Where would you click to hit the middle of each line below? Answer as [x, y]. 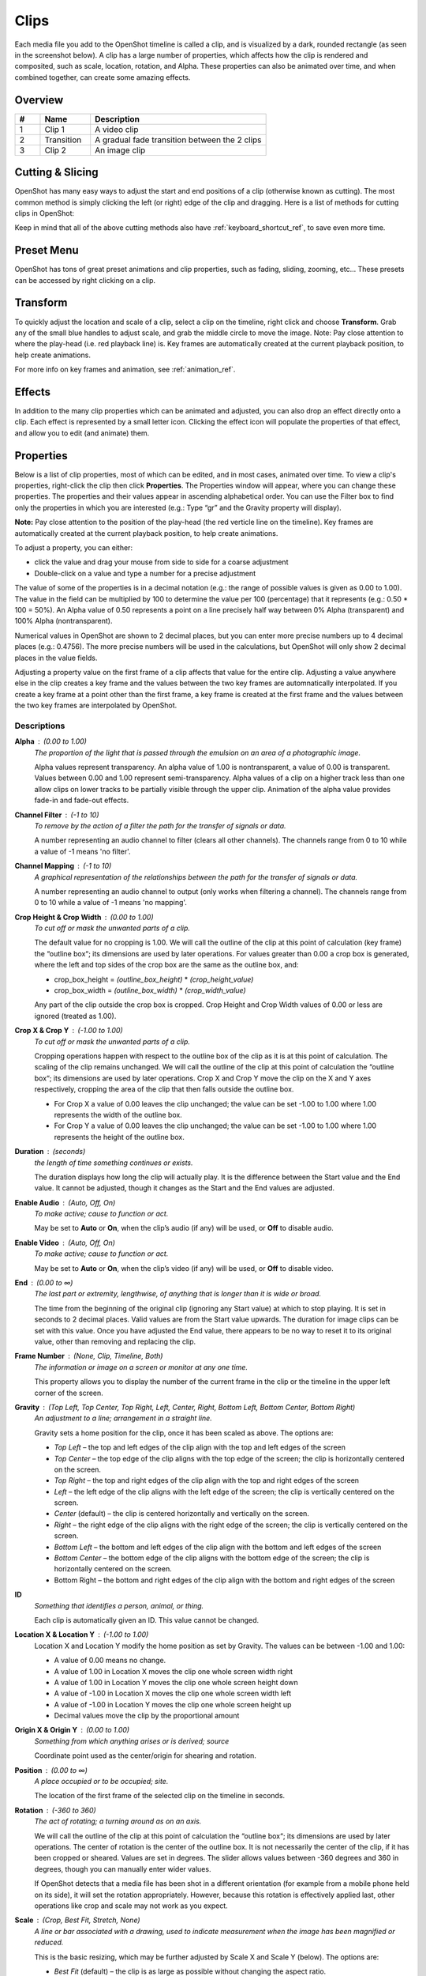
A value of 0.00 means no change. [110, 1661]
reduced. [49, 1942]
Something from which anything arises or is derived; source [132, 1741]
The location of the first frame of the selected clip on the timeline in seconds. [160, 1796]
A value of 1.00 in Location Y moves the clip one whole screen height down [176, 1682]
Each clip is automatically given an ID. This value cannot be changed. [147, 1620]
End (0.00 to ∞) [44, 1283]
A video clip [117, 129]
